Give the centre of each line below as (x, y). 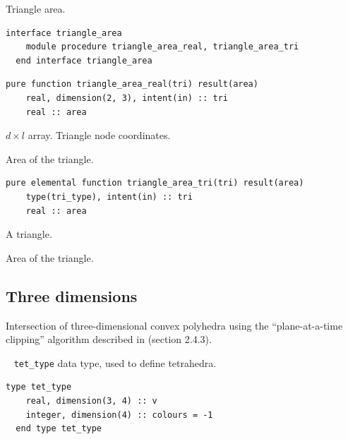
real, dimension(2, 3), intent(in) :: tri (127, 98)
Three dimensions (72, 295)
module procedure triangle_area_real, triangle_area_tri (162, 47)
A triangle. (29, 234)
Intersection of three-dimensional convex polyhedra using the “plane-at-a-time (174, 325)
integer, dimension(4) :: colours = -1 (119, 415)
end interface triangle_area (84, 60)
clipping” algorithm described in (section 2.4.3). (109, 339)
